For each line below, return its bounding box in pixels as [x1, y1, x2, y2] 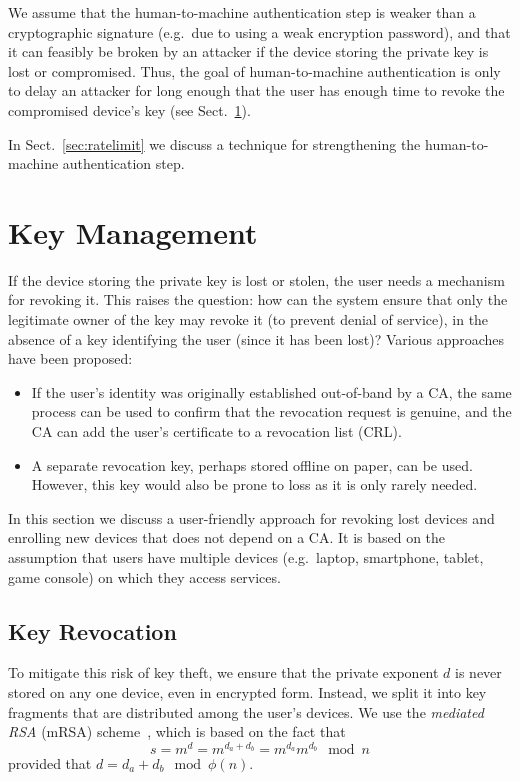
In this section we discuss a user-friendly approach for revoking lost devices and [8, 507, 495, 528]
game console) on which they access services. [8, 566, 281, 587]
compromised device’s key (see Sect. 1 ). [8, 99, 251, 120]
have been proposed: [8, 348, 133, 369]
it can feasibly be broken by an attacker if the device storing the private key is [8, 41, 489, 62]
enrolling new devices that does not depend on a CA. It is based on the [8, 527, 446, 548]
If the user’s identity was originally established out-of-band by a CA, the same [31, 381, 512, 402]
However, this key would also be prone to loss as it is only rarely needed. [31, 474, 478, 495]
